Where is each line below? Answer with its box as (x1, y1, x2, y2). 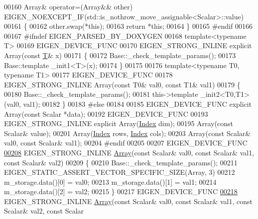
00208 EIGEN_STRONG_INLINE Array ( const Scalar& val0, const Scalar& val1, (4, 147, 255, 157)
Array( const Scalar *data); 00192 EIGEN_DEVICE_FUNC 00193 (4, 108, 208, 119)
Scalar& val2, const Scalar (4, 206, 84, 216)
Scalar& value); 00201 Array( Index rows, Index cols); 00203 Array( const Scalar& (4, 128, 251, 138)
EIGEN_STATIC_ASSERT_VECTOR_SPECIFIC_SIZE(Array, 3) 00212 (4, 167, 235, 177)
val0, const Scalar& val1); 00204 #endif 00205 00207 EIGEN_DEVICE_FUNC (4, 138, 248, 148)
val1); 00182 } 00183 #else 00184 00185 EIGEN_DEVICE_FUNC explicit (23, 98, 252, 109)
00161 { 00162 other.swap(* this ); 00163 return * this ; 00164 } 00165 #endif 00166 (4, 21, 253, 31)
